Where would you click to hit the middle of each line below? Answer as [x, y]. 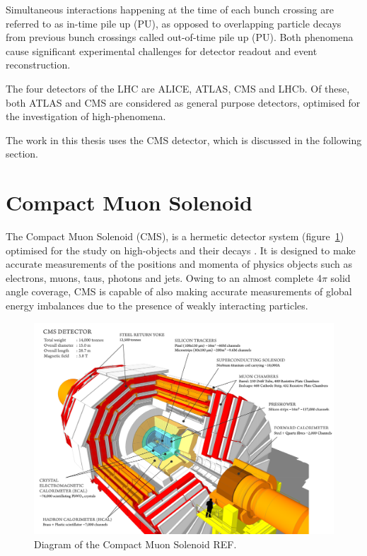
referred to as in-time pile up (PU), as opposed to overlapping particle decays [174, 23]
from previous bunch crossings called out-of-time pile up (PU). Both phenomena [180, 37]
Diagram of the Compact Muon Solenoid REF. [135, 544]
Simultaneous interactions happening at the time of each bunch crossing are [170, 9]
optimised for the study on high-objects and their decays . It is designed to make [181, 250]
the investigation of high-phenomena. [86, 116]
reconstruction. [38, 65]
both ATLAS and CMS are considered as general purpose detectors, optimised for [183, 102]
